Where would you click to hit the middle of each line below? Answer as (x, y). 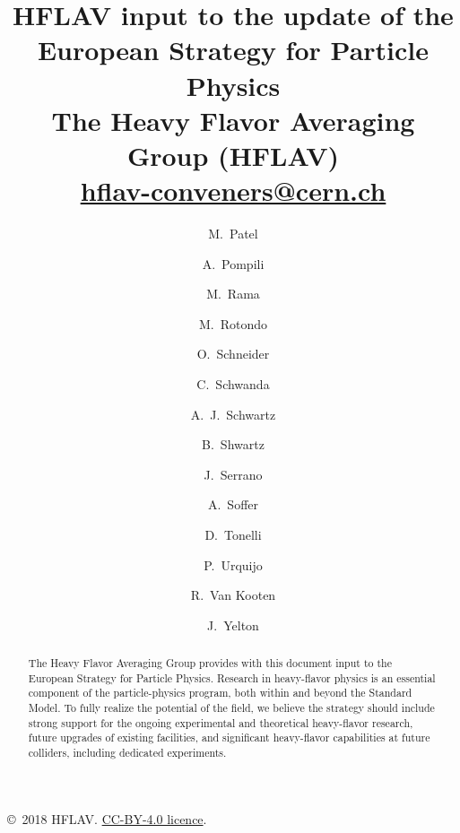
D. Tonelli (233, 534)
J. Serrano (233, 474)
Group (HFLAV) (233, 155)
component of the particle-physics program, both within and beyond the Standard (220, 693)
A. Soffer (233, 504)
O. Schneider (233, 354)
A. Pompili (233, 263)
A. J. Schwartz (233, 414)
